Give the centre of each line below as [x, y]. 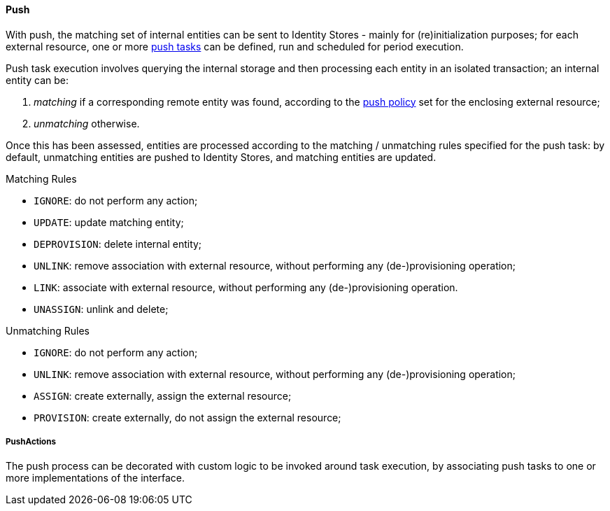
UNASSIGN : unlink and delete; [101, 309]
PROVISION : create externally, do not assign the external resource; [187, 417]
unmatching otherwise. [87, 123]
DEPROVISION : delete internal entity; [118, 244]
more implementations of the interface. [95, 478]
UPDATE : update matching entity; [109, 222]
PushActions [31, 442]
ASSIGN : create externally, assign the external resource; [163, 395]
